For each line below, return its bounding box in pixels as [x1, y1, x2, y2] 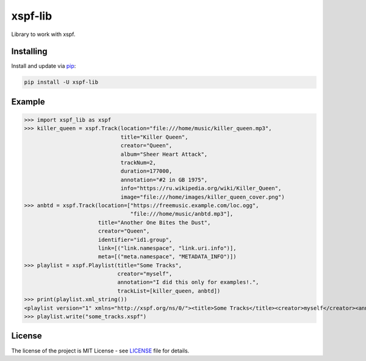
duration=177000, [120, 168, 173, 175]
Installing [11, 46, 48, 57]
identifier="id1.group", [98, 236, 173, 243]
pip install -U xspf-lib [24, 79, 99, 86]
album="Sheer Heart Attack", [120, 150, 208, 158]
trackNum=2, [120, 159, 157, 166]
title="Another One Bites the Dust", [98, 219, 211, 226]
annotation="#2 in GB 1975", [120, 176, 208, 183]
